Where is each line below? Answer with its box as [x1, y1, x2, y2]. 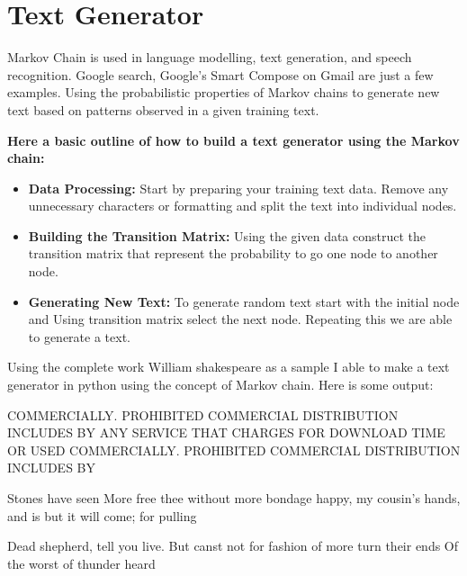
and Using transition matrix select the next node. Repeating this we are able [28, 310, 453, 328]
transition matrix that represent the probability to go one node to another [28, 244, 438, 263]
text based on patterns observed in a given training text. [7, 100, 319, 119]
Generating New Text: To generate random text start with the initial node [28, 292, 460, 310]
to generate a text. [28, 327, 130, 346]
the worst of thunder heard [7, 553, 156, 572]
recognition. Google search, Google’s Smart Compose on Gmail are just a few [7, 65, 434, 84]
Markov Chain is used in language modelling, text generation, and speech [7, 48, 412, 67]
